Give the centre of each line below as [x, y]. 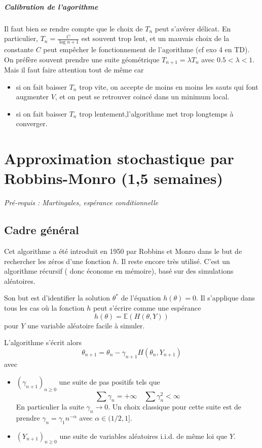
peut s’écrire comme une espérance [147, 308]
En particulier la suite [50, 407]
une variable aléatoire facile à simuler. [86, 325]
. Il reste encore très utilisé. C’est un [173, 261]
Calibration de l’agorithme [51, 6]
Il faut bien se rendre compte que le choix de [73, 28]
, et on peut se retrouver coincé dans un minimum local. [142, 97]
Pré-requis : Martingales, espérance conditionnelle [81, 202]
